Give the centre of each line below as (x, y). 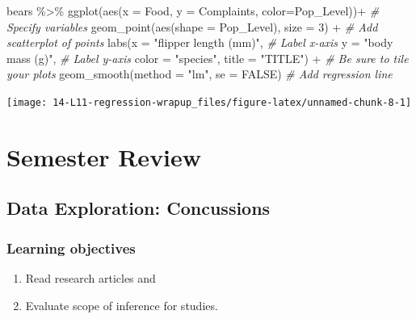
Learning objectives (71, 248)
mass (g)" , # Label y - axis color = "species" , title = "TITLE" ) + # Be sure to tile (208, 58)
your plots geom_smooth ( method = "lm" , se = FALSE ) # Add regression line (200, 74)
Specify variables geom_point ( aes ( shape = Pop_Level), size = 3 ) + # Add (192, 26)
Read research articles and (90, 278)
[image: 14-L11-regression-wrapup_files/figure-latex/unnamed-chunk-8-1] (209, 102)
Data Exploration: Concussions (139, 208)
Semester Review (104, 156)
